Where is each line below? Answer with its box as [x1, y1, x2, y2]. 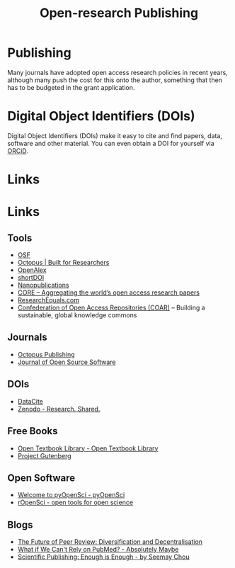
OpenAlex [17, 266, 47, 274]
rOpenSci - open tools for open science [17, 498, 133, 507]
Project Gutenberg [17, 451, 72, 460]
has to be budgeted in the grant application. [7, 83, 135, 91]
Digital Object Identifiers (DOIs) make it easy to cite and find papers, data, [7, 131, 223, 140]
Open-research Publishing [39, 5, 199, 21]
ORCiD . [7, 147, 28, 155]
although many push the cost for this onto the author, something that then [7, 76, 223, 84]
